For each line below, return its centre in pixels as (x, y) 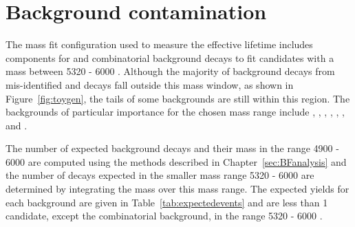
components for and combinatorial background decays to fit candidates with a (170, 57)
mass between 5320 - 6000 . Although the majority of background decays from (170, 71)
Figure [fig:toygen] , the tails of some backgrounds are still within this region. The (178, 98)
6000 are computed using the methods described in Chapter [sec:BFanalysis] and (176, 161)
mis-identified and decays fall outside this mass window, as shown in (150, 84)
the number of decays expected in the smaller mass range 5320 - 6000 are (160, 175)
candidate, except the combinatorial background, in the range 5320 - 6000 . (164, 216)
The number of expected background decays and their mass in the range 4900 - (172, 148)
